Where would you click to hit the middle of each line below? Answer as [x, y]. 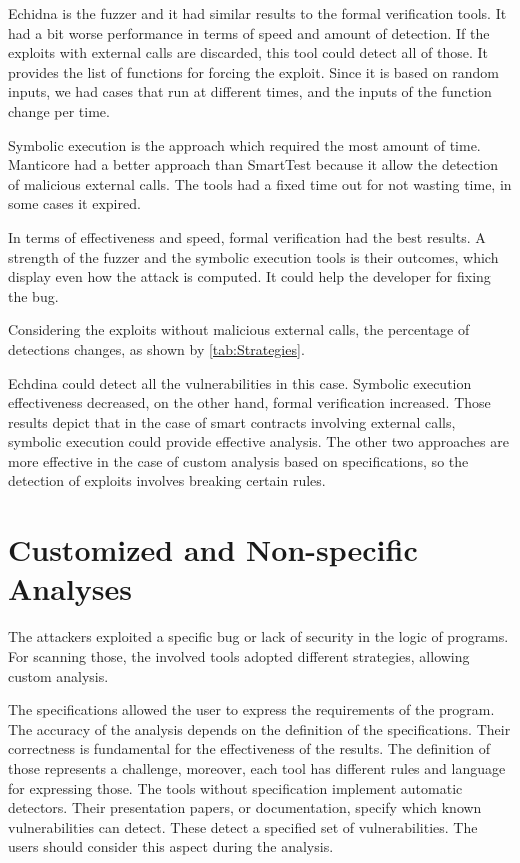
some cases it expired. [74, 203]
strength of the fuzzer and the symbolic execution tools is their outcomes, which [253, 256]
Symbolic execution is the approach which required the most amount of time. [244, 144]
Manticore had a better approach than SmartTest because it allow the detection [253, 164]
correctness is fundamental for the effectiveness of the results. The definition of [249, 748]
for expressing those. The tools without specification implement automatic [235, 787]
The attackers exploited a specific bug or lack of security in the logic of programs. [258, 636]
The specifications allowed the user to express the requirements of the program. [251, 709]
